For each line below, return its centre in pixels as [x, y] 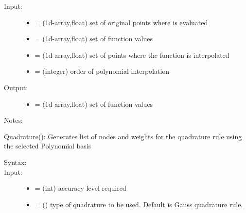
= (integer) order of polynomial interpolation [102, 71]
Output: [16, 87]
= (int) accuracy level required [80, 188]
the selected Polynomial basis [48, 146]
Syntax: [15, 162]
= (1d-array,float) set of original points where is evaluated [121, 22]
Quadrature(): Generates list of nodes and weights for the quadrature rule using [123, 136]
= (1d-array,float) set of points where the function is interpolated [132, 55]
